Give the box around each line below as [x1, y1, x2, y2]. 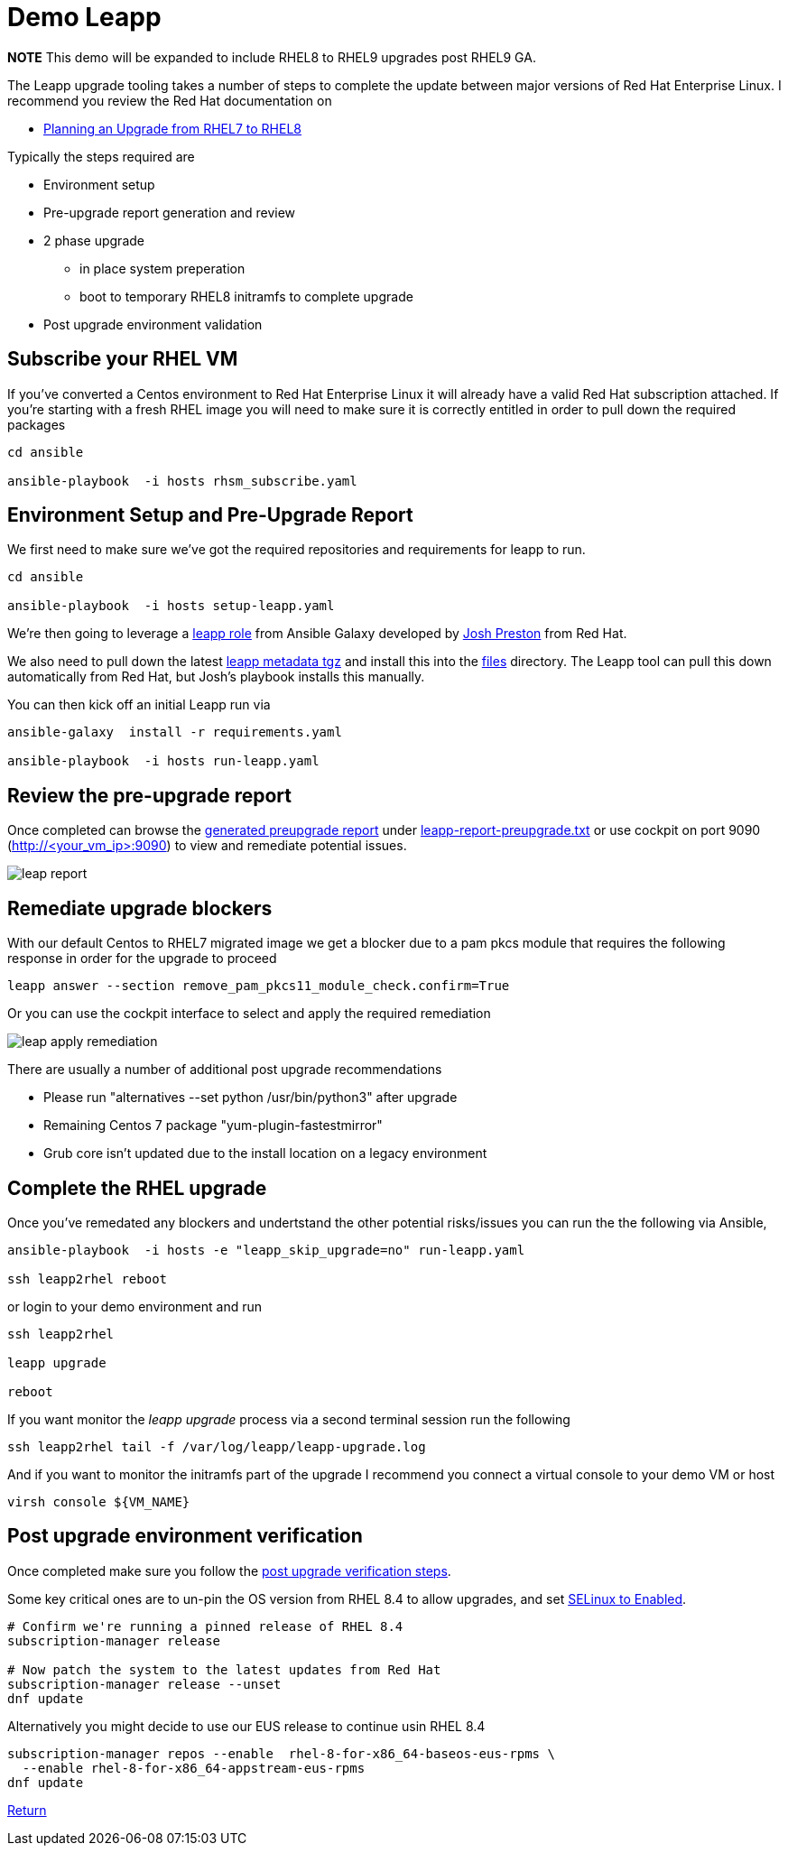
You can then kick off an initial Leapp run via [7, 697, 271, 713]
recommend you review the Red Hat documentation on [7, 92, 332, 108]
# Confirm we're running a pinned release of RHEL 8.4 [7, 1618, 403, 1634]
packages [7, 416, 66, 432]
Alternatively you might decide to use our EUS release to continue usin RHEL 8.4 [7, 1718, 486, 1734]
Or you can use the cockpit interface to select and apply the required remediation [7, 1005, 491, 1022]
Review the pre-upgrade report [7, 783, 292, 807]
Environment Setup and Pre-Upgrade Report [7, 504, 413, 527]
